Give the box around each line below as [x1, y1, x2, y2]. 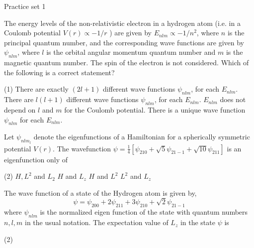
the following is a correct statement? [4, 67, 115, 77]
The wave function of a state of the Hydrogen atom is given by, [4, 187, 197, 198]
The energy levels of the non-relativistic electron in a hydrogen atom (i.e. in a [4, 17, 241, 28]
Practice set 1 [4, 1, 46, 11]
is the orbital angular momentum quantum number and [46, 47, 216, 57]
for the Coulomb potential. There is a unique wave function [64, 104, 246, 115]
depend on [4, 104, 36, 115]
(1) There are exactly [4, 84, 69, 94]
